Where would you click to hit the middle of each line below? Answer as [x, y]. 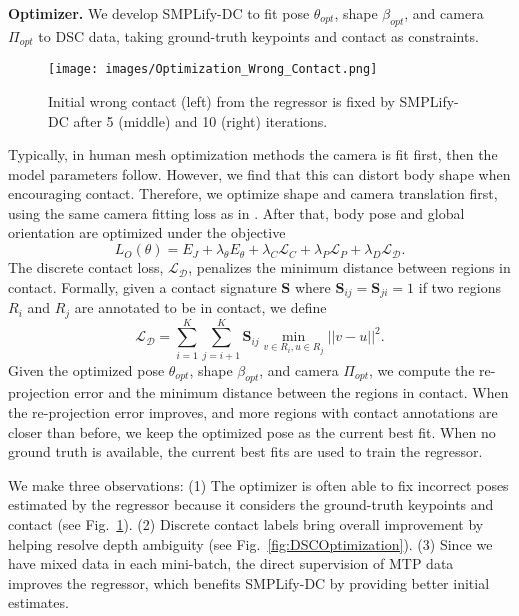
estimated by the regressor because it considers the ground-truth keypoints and [251, 504]
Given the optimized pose [86, 369]
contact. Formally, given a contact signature [142, 286]
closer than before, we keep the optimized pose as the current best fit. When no [252, 431]
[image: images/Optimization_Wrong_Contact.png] [213, 69]
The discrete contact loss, [86, 267]
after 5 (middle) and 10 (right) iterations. [200, 120]
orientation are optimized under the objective [147, 232]
